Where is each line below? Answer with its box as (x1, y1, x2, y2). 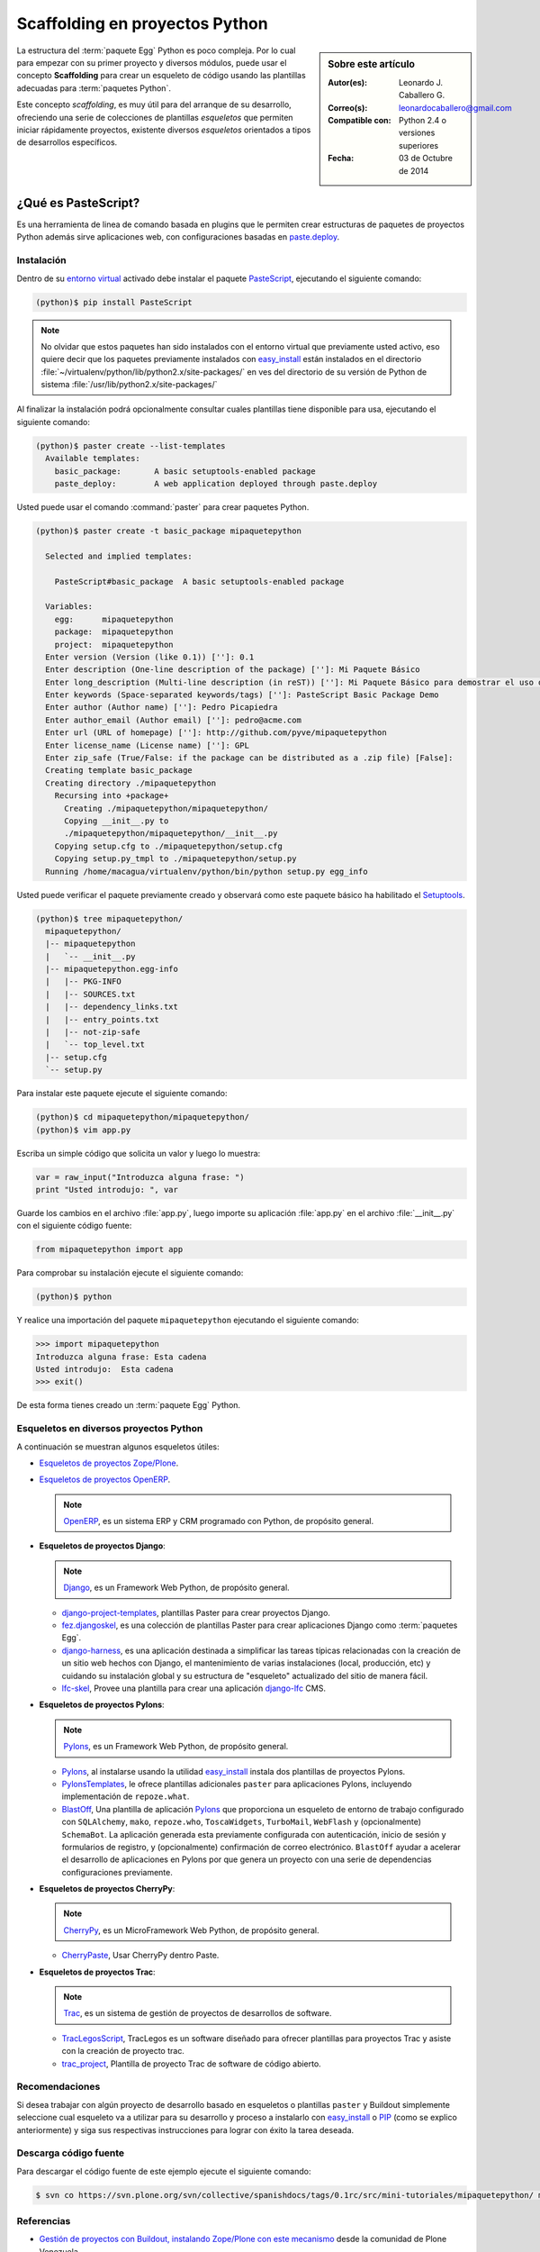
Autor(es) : (328, 77, 368, 87)
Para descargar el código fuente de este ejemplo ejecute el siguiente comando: (16, 2166, 311, 2176)
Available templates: (45, 453, 141, 464)
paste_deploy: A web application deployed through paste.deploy (54, 478, 378, 489)
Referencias (16, 2214, 71, 2227)
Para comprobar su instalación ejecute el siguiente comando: (16, 1267, 244, 1278)
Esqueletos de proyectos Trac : (39, 1966, 157, 1977)
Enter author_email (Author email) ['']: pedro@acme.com (45, 714, 301, 725)
